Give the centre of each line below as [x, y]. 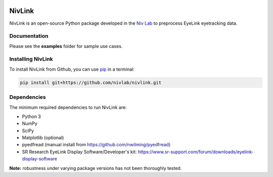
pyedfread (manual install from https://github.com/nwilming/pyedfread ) [96, 145]
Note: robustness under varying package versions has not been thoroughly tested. [96, 168]
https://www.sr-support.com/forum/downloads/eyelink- [196, 152]
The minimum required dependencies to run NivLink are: [68, 107]
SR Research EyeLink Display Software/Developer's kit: [79, 152]
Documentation [29, 36]
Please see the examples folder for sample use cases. [66, 46]
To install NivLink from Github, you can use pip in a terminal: [72, 69]
